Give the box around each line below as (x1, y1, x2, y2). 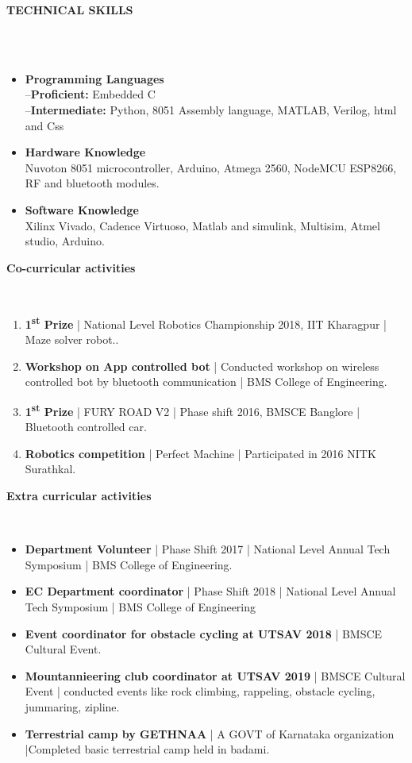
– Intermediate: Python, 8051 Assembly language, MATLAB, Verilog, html (25, 101, 397, 118)
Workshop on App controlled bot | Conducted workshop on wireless (25, 357, 379, 374)
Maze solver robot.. (25, 331, 119, 348)
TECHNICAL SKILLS (6, 2, 133, 17)
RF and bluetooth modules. (25, 175, 160, 191)
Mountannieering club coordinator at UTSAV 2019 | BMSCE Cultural (25, 667, 406, 684)
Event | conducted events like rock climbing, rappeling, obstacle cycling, (25, 683, 375, 699)
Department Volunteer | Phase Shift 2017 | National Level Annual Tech (25, 541, 391, 557)
